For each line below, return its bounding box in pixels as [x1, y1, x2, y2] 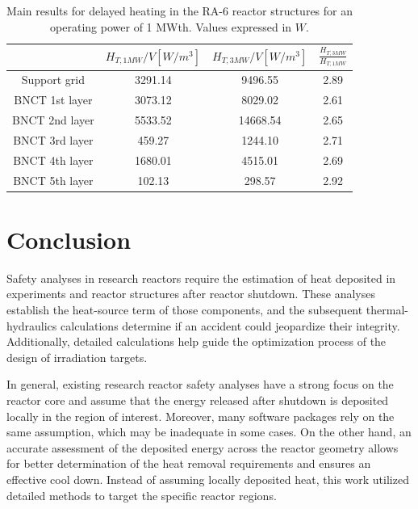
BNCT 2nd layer [12, 111, 94, 128]
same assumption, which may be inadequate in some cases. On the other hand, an [6, 423, 412, 440]
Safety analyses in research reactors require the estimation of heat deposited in [6, 269, 396, 286]
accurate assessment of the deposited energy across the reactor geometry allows [6, 439, 399, 456]
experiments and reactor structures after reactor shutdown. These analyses [6, 285, 375, 302]
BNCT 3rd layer [13, 131, 94, 148]
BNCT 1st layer [14, 91, 93, 108]
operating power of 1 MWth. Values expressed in [50, 18, 292, 35]
